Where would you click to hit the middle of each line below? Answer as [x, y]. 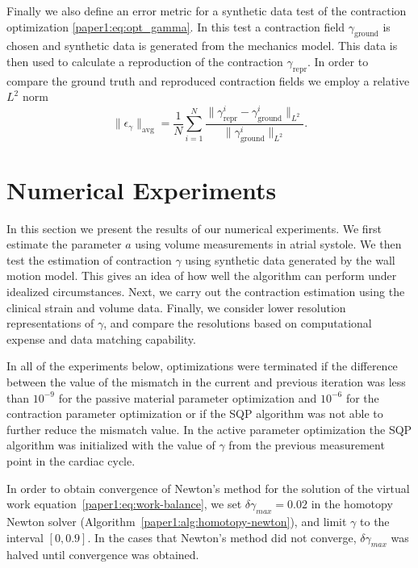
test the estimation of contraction [89, 259]
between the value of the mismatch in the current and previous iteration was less [206, 382]
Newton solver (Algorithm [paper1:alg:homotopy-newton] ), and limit [177, 521]
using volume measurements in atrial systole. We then [268, 244]
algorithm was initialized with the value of [111, 445]
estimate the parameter [64, 244]
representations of [50, 323]
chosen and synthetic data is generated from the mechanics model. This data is [202, 46]
